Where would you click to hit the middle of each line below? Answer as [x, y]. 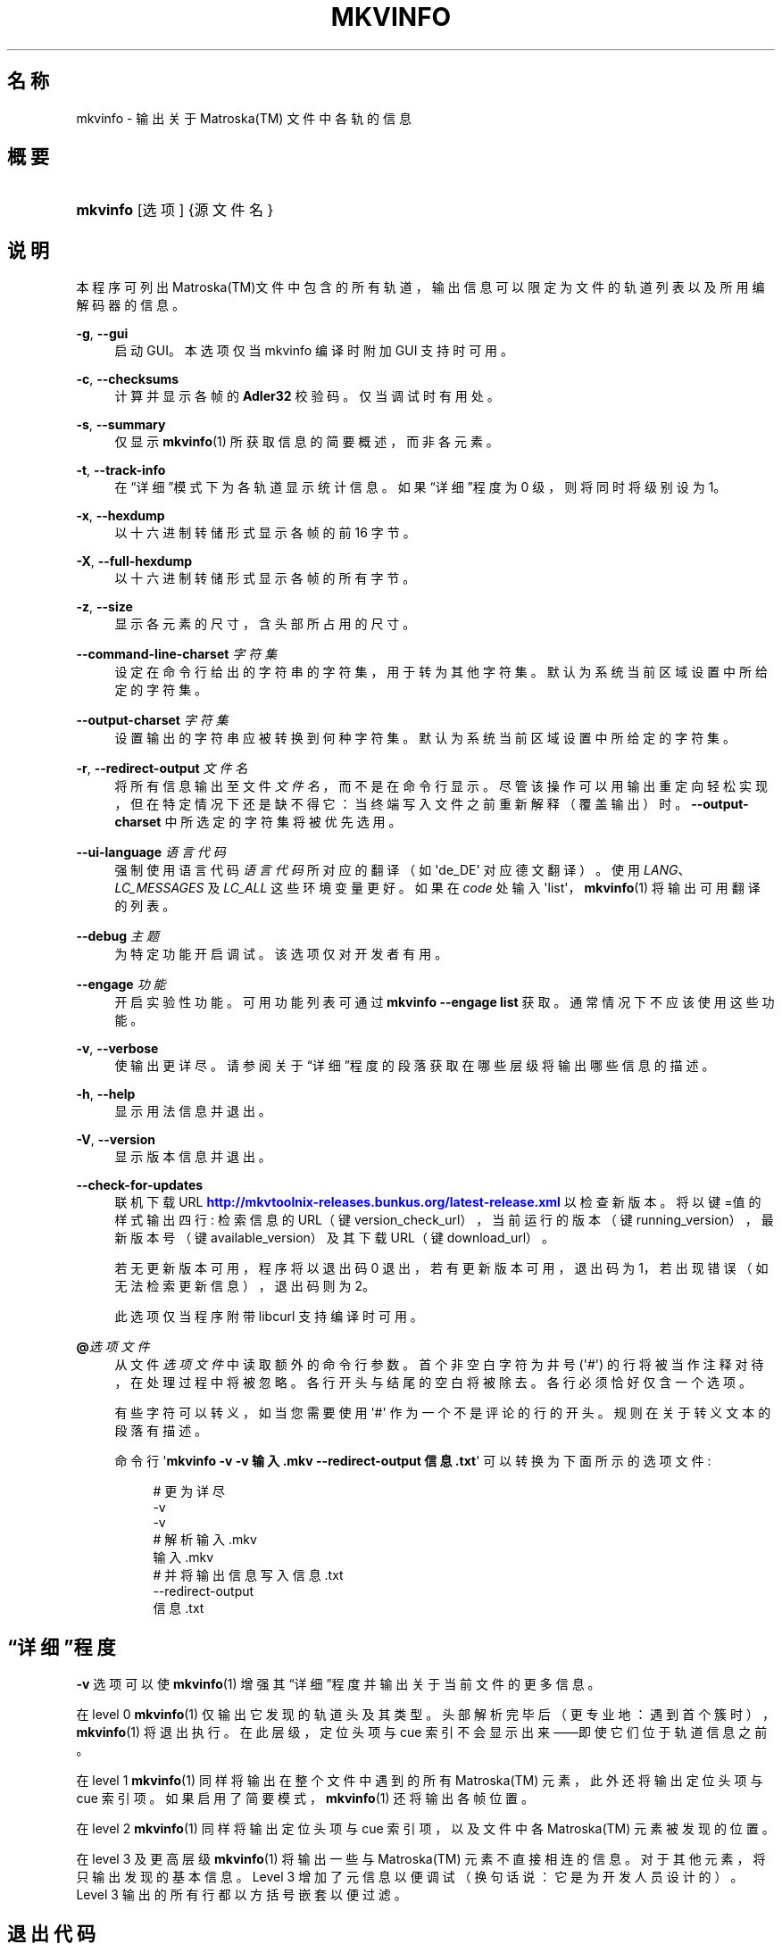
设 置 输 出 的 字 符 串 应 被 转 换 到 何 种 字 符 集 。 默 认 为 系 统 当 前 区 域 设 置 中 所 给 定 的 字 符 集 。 [425, 738]
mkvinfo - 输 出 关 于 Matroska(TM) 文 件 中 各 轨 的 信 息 [244, 118]
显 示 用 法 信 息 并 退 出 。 [193, 1111]
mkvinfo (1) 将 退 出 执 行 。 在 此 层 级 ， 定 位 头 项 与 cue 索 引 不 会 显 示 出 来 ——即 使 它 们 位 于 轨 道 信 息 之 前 [422, 1732]
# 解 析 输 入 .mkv [205, 1540]
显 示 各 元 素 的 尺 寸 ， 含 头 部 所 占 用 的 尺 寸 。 [265, 624]
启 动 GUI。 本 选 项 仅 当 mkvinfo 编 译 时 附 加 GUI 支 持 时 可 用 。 [314, 351]
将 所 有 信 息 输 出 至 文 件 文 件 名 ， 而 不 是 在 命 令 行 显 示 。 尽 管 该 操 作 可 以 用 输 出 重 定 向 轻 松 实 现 [441, 786]
